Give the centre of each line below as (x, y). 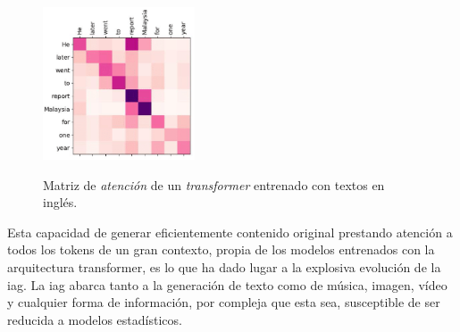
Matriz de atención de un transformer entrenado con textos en (214, 184)
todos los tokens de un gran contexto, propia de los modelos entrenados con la (221, 249)
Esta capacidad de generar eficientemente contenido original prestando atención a (230, 232)
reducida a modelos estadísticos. (95, 319)
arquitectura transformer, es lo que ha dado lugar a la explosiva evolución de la (224, 267)
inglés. (60, 202)
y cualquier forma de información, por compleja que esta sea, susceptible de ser (224, 302)
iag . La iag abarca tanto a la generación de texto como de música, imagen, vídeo (227, 284)
